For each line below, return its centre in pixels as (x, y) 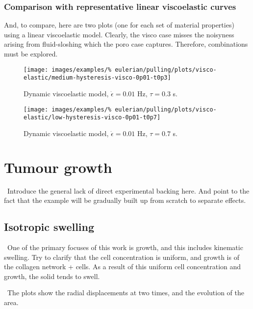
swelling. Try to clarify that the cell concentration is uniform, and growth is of (122, 257)
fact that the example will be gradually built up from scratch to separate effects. (125, 200)
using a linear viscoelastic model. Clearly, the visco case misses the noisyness (119, 34)
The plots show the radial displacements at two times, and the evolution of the (126, 293)
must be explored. (31, 54)
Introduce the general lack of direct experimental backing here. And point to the (128, 190)
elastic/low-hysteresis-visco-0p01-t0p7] (92, 118)
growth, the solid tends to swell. (52, 276)
